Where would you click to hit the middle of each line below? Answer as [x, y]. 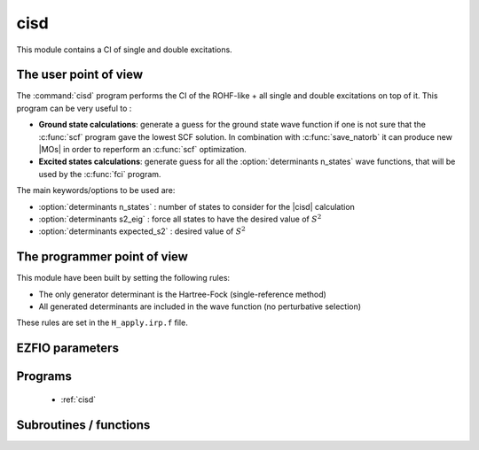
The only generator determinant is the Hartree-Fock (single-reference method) [183, 294]
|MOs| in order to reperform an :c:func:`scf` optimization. [143, 150]
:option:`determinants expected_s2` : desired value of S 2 [142, 231]
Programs [44, 376]
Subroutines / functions [83, 425]
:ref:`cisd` [79, 400]
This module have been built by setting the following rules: [123, 278]
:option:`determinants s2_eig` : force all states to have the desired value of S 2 [180, 218]
